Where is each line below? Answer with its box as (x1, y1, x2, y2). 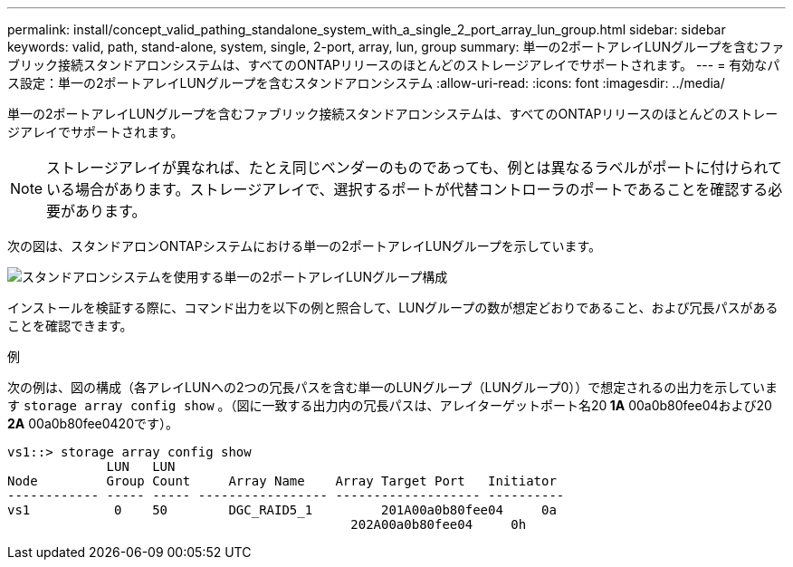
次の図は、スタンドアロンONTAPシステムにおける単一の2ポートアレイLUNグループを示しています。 (7, 238, 602, 254)
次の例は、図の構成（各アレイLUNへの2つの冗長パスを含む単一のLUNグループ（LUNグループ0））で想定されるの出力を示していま (7, 380, 778, 395)
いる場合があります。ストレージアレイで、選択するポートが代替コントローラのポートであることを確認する (46, 180, 769, 198)
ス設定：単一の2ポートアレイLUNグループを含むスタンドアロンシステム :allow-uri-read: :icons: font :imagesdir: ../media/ (7, 75, 725, 91)
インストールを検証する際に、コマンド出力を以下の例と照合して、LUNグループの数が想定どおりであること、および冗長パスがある (7, 300, 779, 315)
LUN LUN (106, 459, 176, 474)
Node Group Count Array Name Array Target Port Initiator (7, 474, 557, 488)
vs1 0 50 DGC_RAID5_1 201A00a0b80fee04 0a (7, 503, 557, 517)
